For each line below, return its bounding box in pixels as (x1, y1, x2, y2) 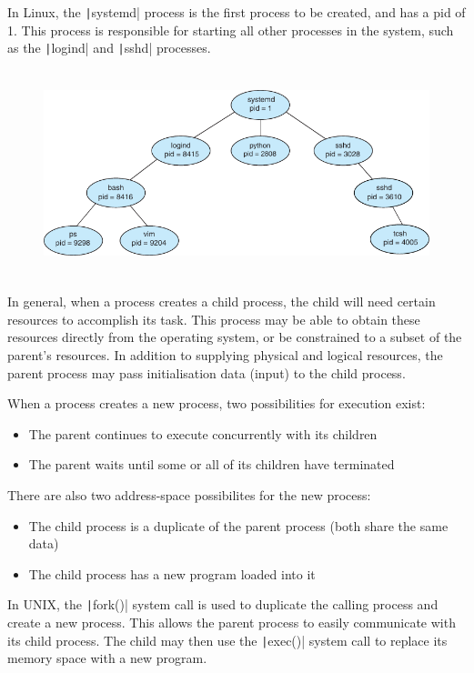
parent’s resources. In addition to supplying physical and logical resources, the (7, 346, 443, 365)
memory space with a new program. (7, 648, 207, 668)
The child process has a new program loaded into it (28, 564, 316, 583)
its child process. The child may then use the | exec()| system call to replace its (7, 630, 448, 649)
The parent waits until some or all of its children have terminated (28, 455, 395, 474)
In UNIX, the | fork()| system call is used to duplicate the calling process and (7, 595, 439, 614)
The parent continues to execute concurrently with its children (28, 424, 378, 443)
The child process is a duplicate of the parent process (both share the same (28, 516, 449, 535)
